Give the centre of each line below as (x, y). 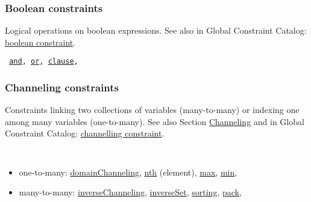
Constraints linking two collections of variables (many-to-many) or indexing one (152, 110)
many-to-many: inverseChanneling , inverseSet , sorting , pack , (130, 192)
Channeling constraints (62, 87)
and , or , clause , (44, 62)
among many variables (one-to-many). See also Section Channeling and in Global (155, 121)
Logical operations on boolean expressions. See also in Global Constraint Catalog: (156, 30)
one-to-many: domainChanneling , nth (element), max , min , (128, 172)
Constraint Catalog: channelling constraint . (85, 133)
